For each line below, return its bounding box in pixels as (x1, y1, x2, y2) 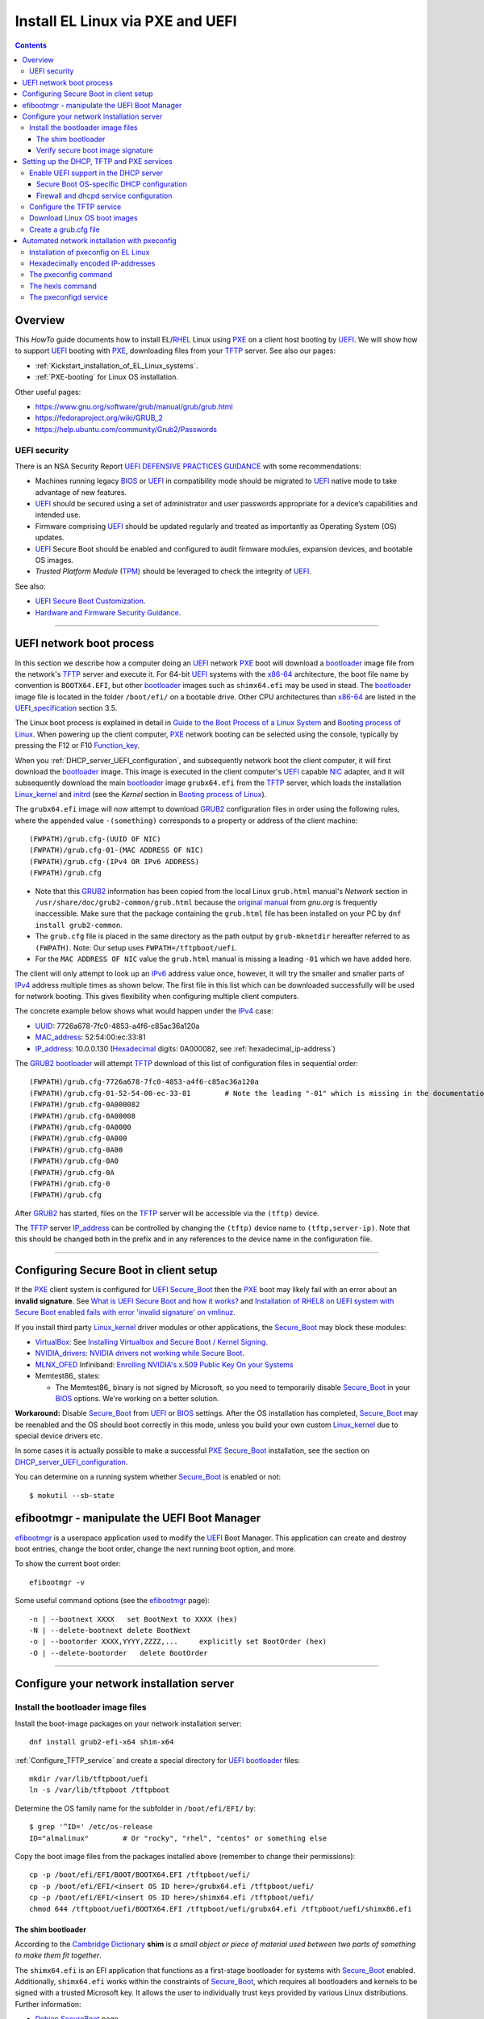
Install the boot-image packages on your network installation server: (15, 1719, 242, 1728)
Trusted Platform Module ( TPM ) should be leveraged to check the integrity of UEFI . (35, 566, 312, 577)
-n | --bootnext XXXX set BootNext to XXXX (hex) (29, 1614, 238, 1623)
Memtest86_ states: (35, 1371, 101, 1381)
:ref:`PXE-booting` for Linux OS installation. (35, 372, 179, 382)
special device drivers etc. (15, 1431, 102, 1441)
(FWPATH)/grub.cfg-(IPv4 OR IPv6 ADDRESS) (29, 857, 200, 866)
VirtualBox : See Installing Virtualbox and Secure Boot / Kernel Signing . (35, 1337, 268, 1346)
